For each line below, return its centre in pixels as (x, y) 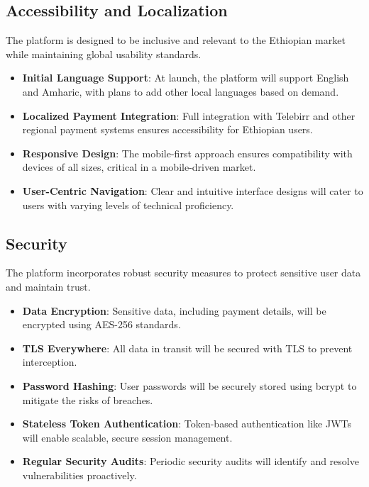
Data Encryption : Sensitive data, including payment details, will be (174, 310)
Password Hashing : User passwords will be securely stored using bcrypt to (189, 385)
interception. (50, 362)
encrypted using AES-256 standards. (101, 324)
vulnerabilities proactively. (79, 475)
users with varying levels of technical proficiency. (128, 205)
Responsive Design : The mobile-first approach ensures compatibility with (187, 153)
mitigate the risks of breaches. (88, 399)
